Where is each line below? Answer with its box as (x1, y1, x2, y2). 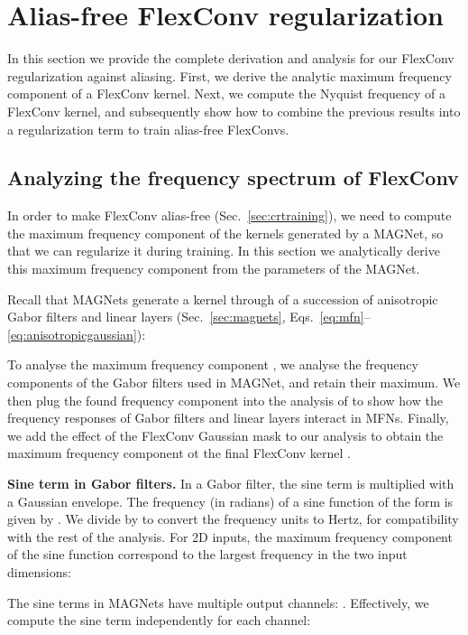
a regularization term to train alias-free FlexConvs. (7, 119, 289, 138)
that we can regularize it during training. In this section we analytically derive (7, 241, 440, 260)
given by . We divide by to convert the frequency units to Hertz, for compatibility (7, 509, 459, 528)
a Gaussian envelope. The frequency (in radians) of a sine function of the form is (7, 491, 454, 510)
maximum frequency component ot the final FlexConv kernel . (7, 444, 351, 462)
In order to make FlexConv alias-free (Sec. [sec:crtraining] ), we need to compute (7, 206, 452, 225)
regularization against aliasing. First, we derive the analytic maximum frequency (7, 66, 452, 85)
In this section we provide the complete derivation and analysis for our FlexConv (7, 49, 454, 68)
